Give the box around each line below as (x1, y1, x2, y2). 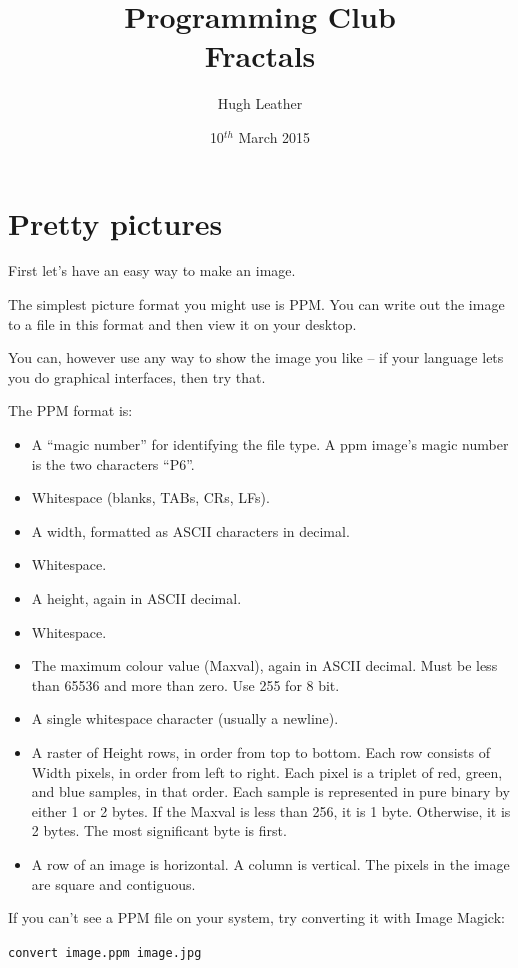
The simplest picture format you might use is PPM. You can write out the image (8, 294, 505, 315)
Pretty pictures (8, 202, 223, 243)
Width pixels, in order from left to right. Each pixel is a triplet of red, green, (31, 761, 503, 782)
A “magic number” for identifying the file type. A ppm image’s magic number (31, 434, 509, 454)
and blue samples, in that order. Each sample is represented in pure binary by (31, 781, 510, 802)
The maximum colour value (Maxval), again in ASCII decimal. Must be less (31, 655, 498, 676)
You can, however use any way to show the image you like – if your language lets (8, 347, 504, 368)
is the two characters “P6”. (31, 453, 195, 474)
